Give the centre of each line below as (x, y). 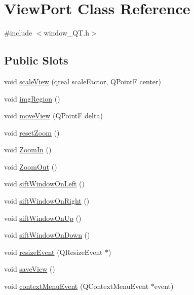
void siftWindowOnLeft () (44, 184)
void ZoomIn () (28, 150)
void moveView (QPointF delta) (53, 116)
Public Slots (36, 60)
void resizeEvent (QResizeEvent (53, 252)
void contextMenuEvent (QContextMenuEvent (76, 286)
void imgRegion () (32, 98)
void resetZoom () (32, 132)
